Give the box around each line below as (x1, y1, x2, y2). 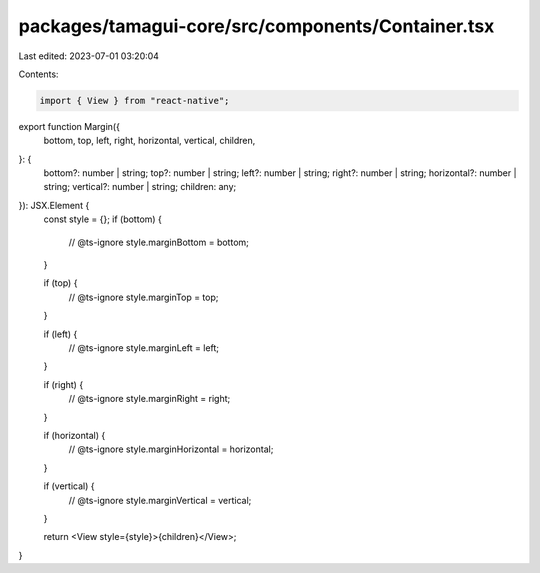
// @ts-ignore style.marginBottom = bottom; (68, 236, 250, 248)
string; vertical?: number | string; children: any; (43, 181, 237, 193)
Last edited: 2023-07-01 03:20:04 (18, 50, 160, 62)
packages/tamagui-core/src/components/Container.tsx (18, 15, 495, 37)
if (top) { (43, 277, 78, 289)
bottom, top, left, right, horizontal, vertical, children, (43, 135, 256, 147)
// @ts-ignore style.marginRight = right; (68, 393, 231, 405)
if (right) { (43, 378, 84, 390)
